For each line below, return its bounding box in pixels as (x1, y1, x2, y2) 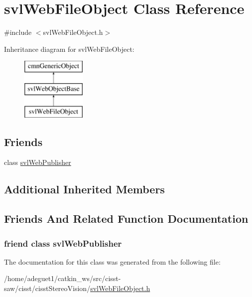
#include (4, 27, 32, 37)
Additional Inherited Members (4, 181, 165, 197)
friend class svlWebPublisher (4, 237, 122, 249)
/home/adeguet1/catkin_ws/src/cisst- (4, 273, 121, 284)
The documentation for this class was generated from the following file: (4, 256, 221, 267)
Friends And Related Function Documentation (4, 211, 249, 226)
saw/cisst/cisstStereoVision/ (4, 283, 91, 294)
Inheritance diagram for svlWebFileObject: (4, 43, 134, 54)
